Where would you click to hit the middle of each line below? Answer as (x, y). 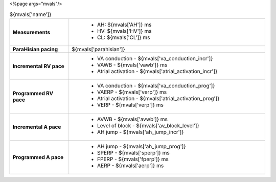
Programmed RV (33, 93)
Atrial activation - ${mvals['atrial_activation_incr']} (157, 71)
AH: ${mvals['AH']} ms (124, 25)
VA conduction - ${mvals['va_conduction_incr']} (155, 58)
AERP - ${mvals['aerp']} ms (131, 165)
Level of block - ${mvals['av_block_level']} (148, 125)
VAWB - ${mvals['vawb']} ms (132, 65)
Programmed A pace (38, 157)
